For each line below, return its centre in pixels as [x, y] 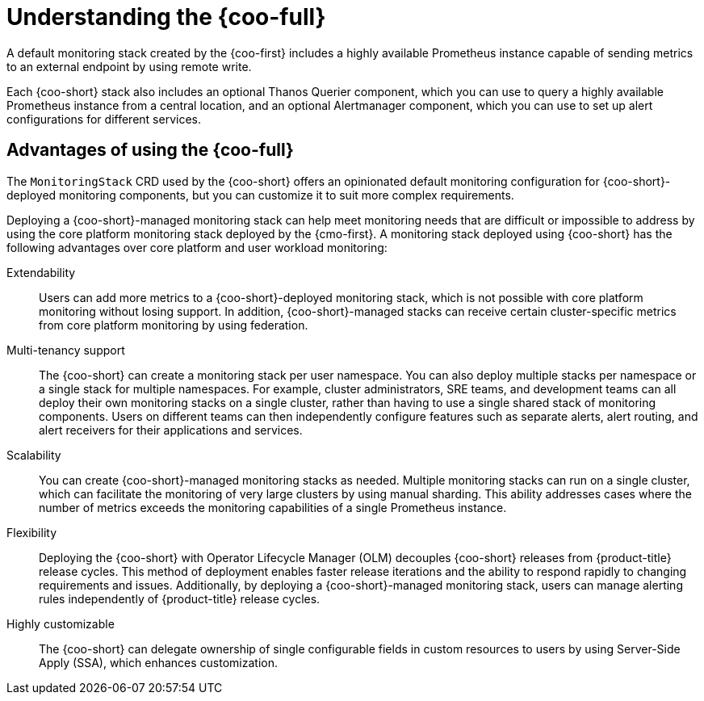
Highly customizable [61, 623]
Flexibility [32, 532]
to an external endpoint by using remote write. [129, 66]
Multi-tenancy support [66, 350]
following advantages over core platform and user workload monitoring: [197, 247]
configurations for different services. [104, 119]
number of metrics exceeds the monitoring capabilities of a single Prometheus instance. [273, 507]
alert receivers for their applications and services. [171, 430]
